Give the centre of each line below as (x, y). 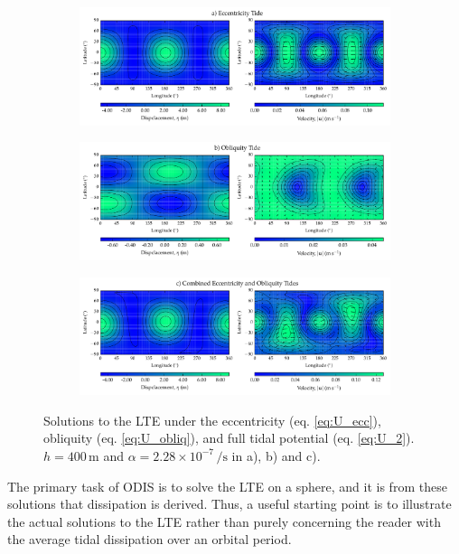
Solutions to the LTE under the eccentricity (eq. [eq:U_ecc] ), (212, 420)
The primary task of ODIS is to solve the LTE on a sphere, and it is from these (227, 486)
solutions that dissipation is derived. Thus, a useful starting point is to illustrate (229, 504)
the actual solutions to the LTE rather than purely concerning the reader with (224, 521)
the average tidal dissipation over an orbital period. (150, 539)
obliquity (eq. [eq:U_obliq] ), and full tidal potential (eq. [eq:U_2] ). (229, 438)
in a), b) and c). (276, 455)
